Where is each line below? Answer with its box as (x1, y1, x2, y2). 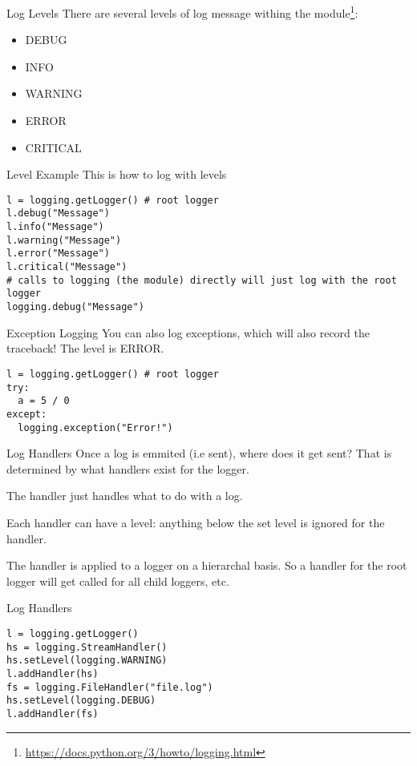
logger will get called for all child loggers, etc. (6, 572, 229, 589)
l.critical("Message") (6, 261, 128, 273)
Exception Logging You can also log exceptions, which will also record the (6, 324, 370, 341)
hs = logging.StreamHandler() (6, 641, 168, 653)
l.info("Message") (6, 221, 104, 233)
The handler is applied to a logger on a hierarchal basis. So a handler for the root (6, 557, 407, 574)
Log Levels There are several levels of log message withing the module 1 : (6, 2, 358, 21)
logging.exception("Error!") (18, 421, 173, 433)
